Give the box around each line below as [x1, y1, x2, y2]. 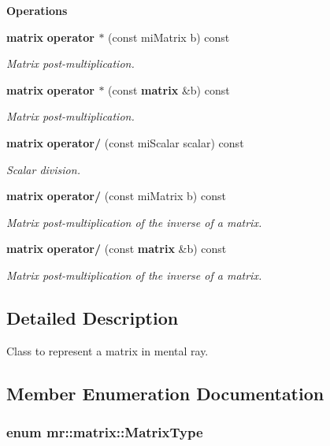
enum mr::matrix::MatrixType [6, 422, 203, 442]
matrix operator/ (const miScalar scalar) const [6, 134, 244, 151]
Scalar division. [6, 161, 80, 177]
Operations [6, 2, 68, 18]
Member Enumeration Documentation [6, 381, 324, 405]
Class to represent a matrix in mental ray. [6, 342, 209, 359]
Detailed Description [6, 305, 179, 329]
